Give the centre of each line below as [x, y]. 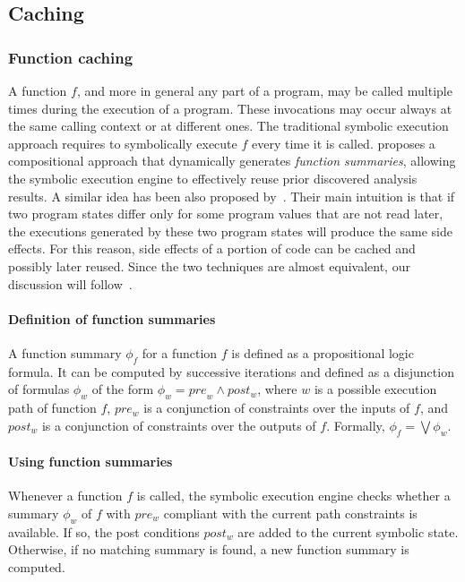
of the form [123, 389]
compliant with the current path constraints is [290, 513]
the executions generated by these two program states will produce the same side [230, 231]
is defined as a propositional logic [323, 352]
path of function [52, 408]
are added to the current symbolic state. [348, 531]
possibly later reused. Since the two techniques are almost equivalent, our [209, 265]
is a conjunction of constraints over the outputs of [179, 425]
